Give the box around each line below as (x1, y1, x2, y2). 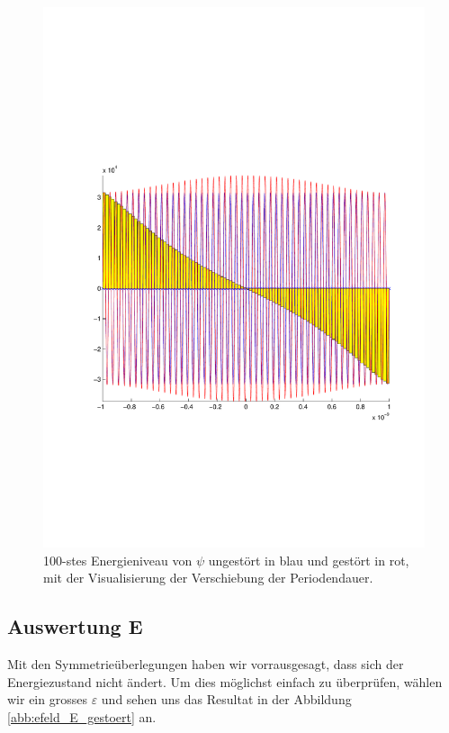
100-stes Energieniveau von (43, 550, 193, 569)
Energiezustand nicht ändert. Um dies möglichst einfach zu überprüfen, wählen (7, 672, 443, 691)
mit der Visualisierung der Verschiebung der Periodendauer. (43, 568, 373, 587)
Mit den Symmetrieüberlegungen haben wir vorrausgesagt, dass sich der (7, 654, 404, 673)
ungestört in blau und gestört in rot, (208, 550, 409, 569)
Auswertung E (7, 612, 143, 640)
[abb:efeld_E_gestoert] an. (7, 707, 157, 726)
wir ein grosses (7, 690, 87, 709)
